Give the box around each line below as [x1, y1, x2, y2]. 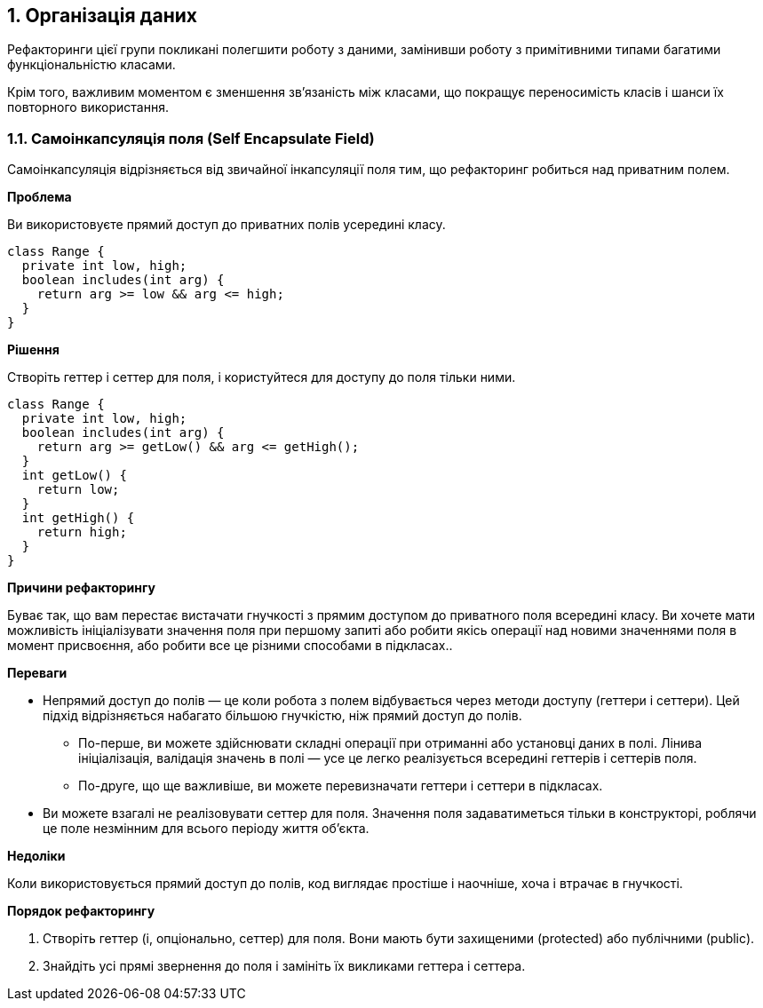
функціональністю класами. [7, 57, 176, 73]
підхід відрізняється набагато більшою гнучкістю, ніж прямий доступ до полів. [43, 708, 522, 724]
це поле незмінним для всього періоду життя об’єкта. [43, 821, 370, 837]
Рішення [7, 342, 60, 358]
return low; [36, 482, 120, 497]
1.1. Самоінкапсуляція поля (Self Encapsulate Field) [7, 129, 375, 147]
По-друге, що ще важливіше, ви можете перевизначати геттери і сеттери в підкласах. [78, 778, 603, 794]
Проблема [7, 189, 72, 205]
